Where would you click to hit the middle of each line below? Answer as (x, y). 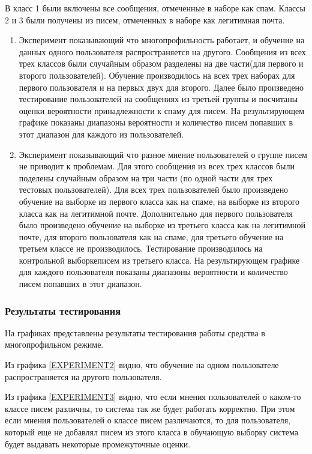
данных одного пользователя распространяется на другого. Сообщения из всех (162, 51)
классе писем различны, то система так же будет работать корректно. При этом (150, 408)
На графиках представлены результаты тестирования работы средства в (135, 332)
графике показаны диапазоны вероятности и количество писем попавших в (156, 122)
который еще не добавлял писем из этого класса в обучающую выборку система (151, 432)
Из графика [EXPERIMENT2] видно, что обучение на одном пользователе (142, 365)
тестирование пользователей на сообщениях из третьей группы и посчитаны (158, 99)
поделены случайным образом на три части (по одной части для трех (146, 177)
